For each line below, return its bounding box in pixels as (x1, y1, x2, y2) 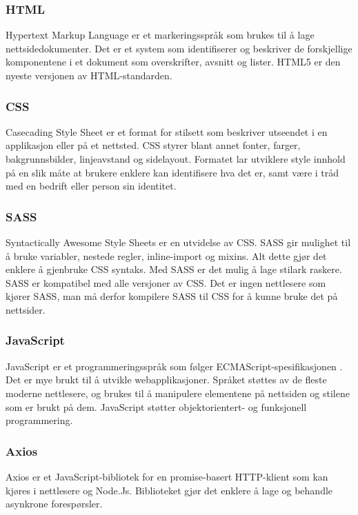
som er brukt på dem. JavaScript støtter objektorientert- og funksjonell (6, 399, 307, 414)
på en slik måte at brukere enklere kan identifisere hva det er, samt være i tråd (6, 165, 339, 179)
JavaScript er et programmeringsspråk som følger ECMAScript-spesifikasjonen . (6, 359, 343, 373)
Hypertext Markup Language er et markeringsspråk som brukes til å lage (6, 28, 315, 42)
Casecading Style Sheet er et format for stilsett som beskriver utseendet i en (6, 124, 328, 139)
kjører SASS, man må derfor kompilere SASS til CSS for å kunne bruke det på (6, 289, 338, 303)
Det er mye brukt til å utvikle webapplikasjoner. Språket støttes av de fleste (6, 372, 327, 387)
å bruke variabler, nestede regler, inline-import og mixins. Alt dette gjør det (6, 248, 327, 263)
